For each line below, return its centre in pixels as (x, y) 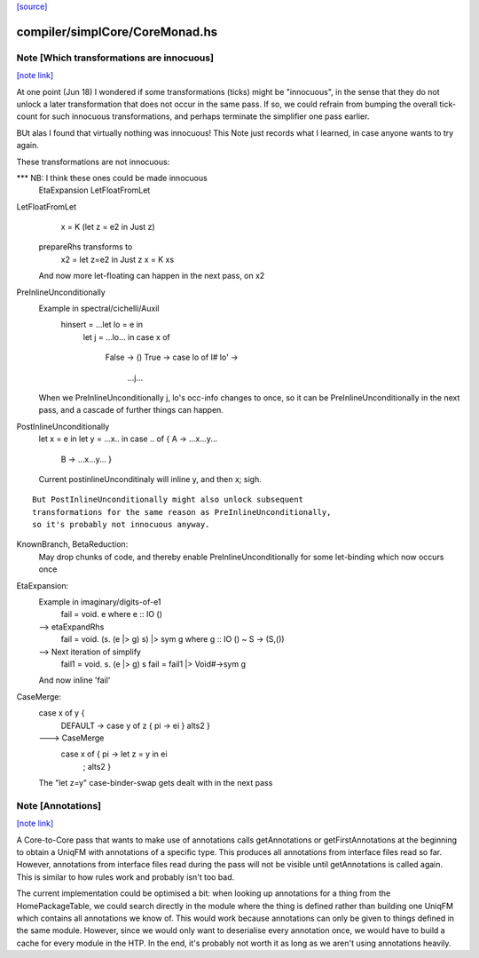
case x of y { (62, 713)
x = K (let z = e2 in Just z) (108, 227)
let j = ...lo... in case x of (126, 336)
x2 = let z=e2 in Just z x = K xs (118, 259)
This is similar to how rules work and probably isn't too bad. (126, 877)
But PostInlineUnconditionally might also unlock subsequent (168, 500)
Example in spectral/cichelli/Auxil (99, 309)
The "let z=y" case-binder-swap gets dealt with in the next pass (156, 783)
